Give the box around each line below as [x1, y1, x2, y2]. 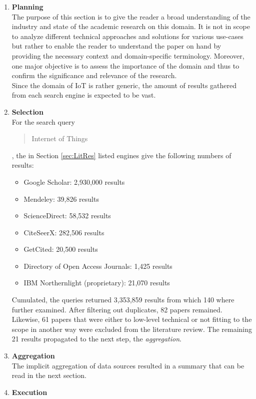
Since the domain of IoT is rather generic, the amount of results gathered [11, 80, 237, 90]
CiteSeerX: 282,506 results [23, 227, 104, 237]
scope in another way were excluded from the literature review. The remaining [11, 323, 252, 334]
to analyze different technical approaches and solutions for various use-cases [11, 31, 243, 41]
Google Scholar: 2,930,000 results [23, 176, 125, 187]
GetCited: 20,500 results [23, 244, 98, 254]
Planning [11, 2, 43, 12]
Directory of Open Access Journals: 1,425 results [23, 260, 172, 271]
